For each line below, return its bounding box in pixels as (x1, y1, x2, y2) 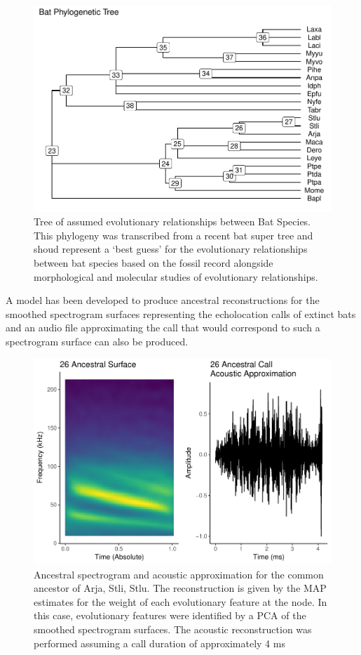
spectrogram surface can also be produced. (6, 333, 189, 348)
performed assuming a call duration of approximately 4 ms (34, 635, 285, 650)
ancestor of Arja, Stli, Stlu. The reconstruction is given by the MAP (34, 581, 327, 595)
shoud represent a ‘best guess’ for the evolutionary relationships (34, 242, 308, 256)
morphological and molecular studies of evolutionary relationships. (34, 269, 318, 284)
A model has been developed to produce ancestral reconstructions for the (6, 293, 320, 307)
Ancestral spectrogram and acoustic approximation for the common (34, 567, 324, 581)
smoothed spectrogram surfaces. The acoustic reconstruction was (34, 621, 312, 636)
